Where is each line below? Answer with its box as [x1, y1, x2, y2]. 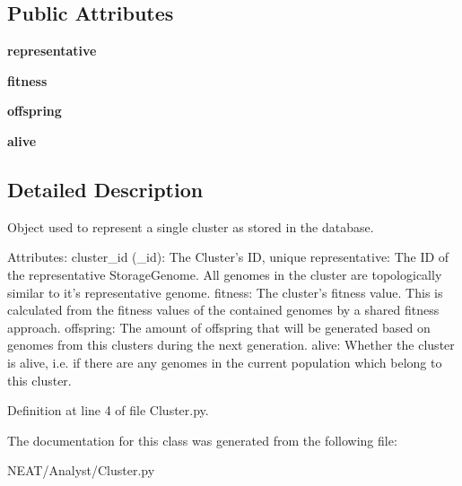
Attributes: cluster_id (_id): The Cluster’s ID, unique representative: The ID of [7, 247, 449, 266]
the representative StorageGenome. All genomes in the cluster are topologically [7, 265, 442, 283]
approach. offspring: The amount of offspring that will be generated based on [7, 317, 431, 336]
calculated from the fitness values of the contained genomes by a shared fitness [7, 300, 440, 319]
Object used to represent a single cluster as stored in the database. [7, 217, 374, 236]
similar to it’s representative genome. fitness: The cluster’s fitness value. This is [7, 282, 443, 301]
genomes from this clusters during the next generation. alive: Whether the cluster [7, 335, 455, 354]
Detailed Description [7, 175, 204, 203]
